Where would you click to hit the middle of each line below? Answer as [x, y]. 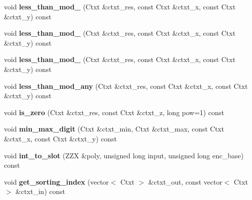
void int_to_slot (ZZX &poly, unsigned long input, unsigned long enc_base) [124, 155]
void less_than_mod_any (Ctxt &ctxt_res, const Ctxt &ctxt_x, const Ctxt [126, 86]
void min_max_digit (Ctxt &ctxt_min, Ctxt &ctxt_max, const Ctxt [114, 129]
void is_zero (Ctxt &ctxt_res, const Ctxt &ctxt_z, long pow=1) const [114, 112]
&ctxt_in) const [40, 191]
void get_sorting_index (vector [56, 181]
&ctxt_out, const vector [185, 181]
